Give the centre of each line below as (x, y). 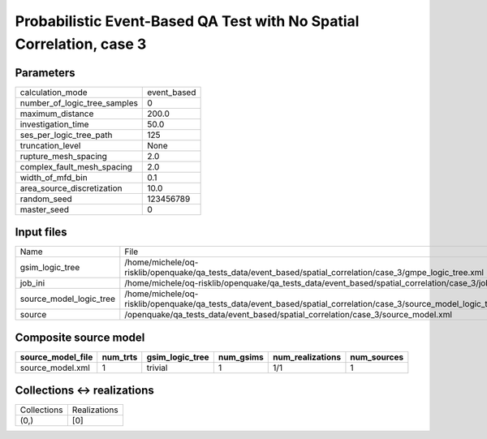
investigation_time (54, 124)
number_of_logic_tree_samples (79, 103)
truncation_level (50, 145)
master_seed (44, 209)
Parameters (45, 73)
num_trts (120, 357)
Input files (41, 232)
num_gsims (241, 357)
